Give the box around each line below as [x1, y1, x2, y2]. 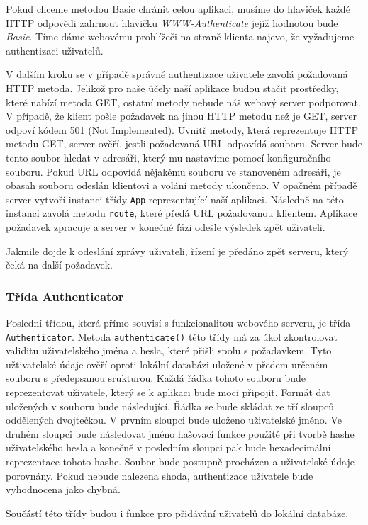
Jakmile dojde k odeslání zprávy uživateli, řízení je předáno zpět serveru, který [6, 243, 349, 258]
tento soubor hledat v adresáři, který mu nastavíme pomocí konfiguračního [6, 149, 331, 164]
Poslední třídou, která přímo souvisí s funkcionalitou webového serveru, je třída [6, 315, 351, 330]
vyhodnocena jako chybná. [6, 482, 121, 497]
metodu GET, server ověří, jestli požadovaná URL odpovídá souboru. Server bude [6, 136, 362, 151]
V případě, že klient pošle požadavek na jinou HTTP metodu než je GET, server [6, 108, 357, 123]
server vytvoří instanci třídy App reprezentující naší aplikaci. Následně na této [6, 191, 344, 206]
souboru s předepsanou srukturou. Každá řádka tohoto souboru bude [6, 371, 306, 385]
